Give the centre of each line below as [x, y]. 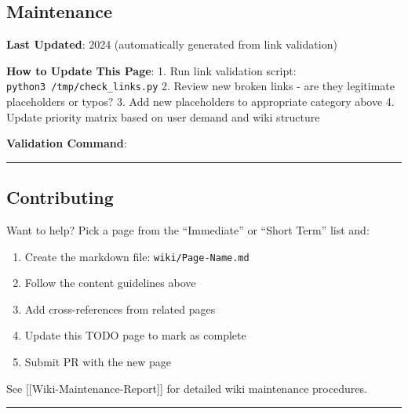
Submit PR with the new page [98, 362]
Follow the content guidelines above [110, 283]
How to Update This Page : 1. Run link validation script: [151, 70]
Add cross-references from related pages [120, 309]
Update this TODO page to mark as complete [135, 335]
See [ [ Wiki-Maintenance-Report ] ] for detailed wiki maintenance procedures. [187, 388]
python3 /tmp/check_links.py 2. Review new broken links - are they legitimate [200, 86]
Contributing [60, 197]
